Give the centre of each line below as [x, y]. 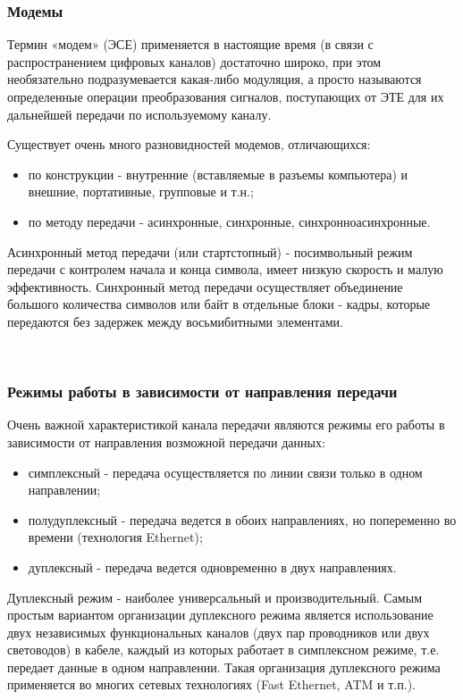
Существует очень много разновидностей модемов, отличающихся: [189, 144]
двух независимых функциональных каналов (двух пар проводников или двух [219, 632]
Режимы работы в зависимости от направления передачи [202, 392]
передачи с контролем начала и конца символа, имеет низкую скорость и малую [225, 269]
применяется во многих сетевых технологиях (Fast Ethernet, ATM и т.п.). [211, 684]
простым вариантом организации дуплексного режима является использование [220, 615]
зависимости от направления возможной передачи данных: [166, 442]
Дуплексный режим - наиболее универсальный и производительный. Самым [215, 597]
